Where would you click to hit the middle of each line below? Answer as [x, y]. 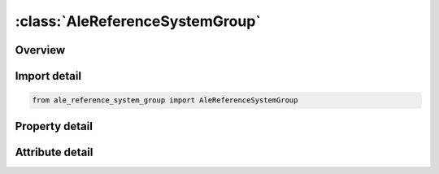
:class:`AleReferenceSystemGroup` [138, 21]
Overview [40, 50]
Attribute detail [54, 152]
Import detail [48, 76]
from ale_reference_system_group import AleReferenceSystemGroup [165, 100]
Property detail [54, 126]
